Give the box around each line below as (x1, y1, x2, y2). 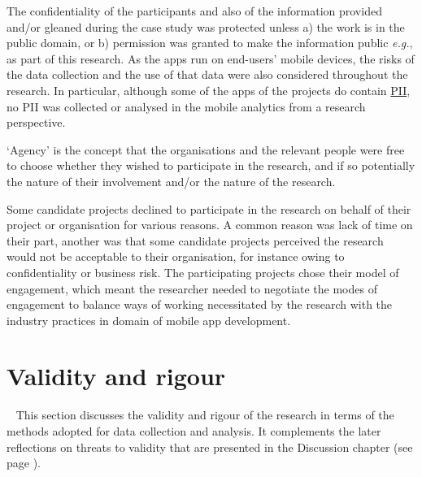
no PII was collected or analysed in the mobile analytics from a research (7, 98, 366, 115)
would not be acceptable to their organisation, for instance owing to (7, 248, 345, 265)
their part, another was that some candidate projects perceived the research (7, 232, 384, 249)
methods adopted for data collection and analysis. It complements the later (7, 423, 381, 439)
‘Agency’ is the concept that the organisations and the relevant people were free (7, 141, 405, 158)
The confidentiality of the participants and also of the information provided (7, 2, 382, 19)
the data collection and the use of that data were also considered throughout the (7, 66, 408, 83)
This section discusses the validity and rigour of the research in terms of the (15, 406, 394, 423)
